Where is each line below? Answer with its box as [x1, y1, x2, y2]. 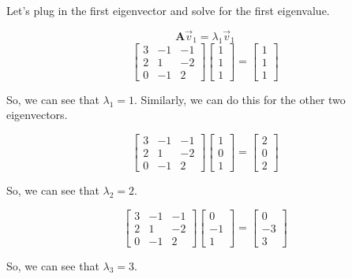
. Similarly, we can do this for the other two [134, 91, 346, 107]
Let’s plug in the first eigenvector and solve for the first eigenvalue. [6, 2, 330, 18]
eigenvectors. [6, 106, 68, 123]
